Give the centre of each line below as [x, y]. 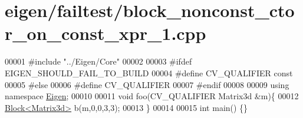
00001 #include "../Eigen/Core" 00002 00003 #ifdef [98, 61]
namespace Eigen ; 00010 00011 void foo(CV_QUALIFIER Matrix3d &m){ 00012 [152, 96]
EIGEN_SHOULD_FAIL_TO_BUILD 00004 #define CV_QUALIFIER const [149, 73]
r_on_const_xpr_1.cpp [106, 33]
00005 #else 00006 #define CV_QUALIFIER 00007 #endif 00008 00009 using [147, 84]
